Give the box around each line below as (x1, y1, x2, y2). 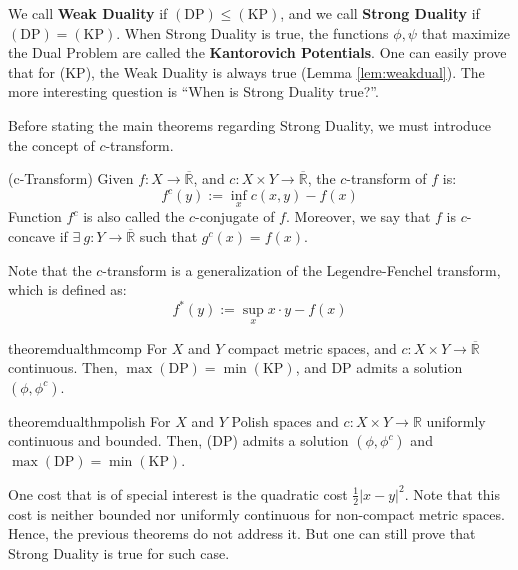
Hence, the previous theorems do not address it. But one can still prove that (8, 523, 476, 544)
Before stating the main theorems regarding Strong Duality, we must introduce (8, 114, 492, 135)
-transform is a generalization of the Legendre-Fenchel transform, (102, 259, 501, 280)
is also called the (83, 206, 185, 227)
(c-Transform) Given (8, 168, 134, 189)
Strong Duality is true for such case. (8, 542, 230, 563)
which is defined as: (8, 279, 127, 300)
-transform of (346, 168, 427, 189)
